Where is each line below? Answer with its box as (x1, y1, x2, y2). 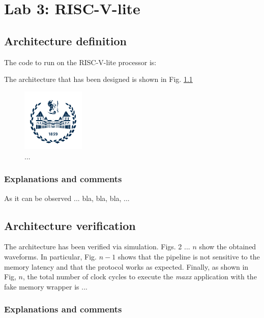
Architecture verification (4, 217, 136, 233)
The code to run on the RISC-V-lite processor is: (4, 56, 157, 67)
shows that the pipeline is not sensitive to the (118, 251, 260, 262)
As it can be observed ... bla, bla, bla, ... (4, 192, 130, 203)
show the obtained (199, 241, 256, 252)
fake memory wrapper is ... (4, 281, 87, 292)
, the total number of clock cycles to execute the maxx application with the (23, 271, 257, 282)
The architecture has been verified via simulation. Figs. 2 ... (4, 241, 190, 252)
